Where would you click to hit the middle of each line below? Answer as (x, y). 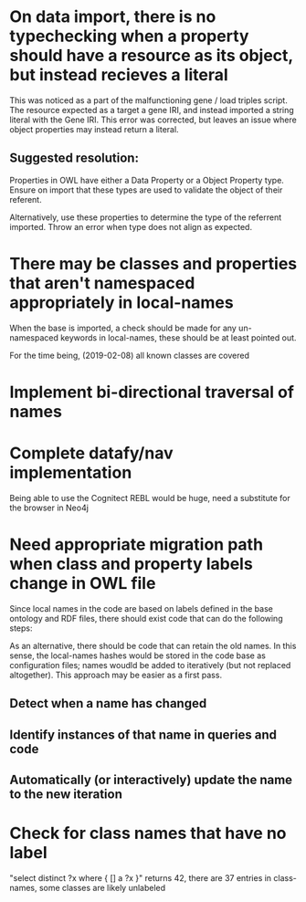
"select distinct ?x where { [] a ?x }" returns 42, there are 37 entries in (141, 877)
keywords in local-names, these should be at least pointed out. (179, 337)
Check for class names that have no (148, 834)
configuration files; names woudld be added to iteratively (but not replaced (150, 665)
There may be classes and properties (153, 263)
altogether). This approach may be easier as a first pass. (116, 675)
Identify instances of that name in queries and (143, 734)
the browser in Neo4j (49, 508)
